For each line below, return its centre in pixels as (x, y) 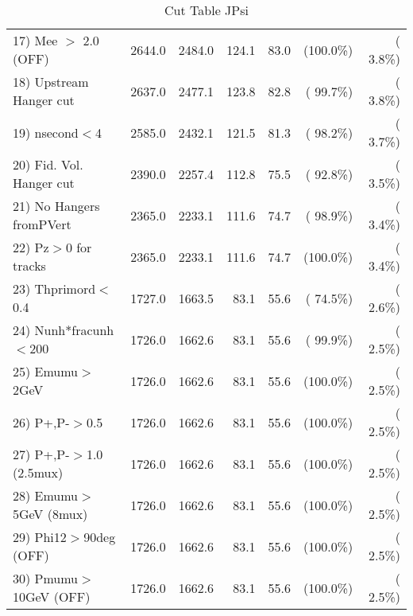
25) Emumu (46, 371)
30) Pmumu (46, 578)
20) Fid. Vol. (48, 164)
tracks (29, 265)
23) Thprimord (54, 289)
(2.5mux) (38, 472)
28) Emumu (46, 495)
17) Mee (35, 40)
